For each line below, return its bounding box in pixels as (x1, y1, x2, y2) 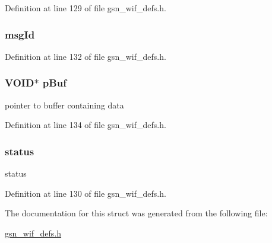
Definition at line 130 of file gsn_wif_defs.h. (5, 187, 166, 199)
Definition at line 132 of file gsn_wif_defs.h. (5, 50, 166, 62)
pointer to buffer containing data (5, 98, 124, 111)
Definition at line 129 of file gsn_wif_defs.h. (5, 2, 166, 14)
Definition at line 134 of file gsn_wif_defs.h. (5, 119, 166, 131)
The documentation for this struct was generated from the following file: (5, 207, 268, 219)
